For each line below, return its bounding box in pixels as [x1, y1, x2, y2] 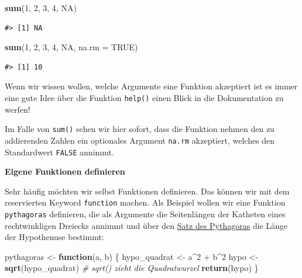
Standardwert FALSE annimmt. [5, 145, 114, 158]
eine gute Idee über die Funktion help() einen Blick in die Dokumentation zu [5, 91, 284, 103]
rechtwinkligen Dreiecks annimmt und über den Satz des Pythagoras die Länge [5, 219, 288, 231]
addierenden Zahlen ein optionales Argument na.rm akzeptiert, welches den [5, 134, 275, 146]
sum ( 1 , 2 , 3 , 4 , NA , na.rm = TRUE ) [5, 41, 138, 53]
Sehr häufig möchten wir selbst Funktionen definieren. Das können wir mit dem [5, 185, 290, 197]
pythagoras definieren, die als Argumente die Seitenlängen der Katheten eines [5, 208, 286, 220]
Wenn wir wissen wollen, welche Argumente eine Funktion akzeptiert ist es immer [5, 80, 298, 92]
